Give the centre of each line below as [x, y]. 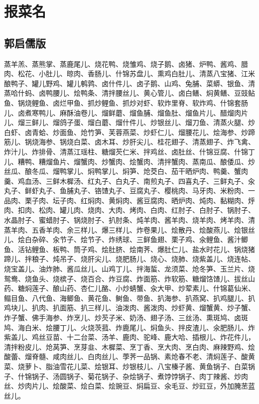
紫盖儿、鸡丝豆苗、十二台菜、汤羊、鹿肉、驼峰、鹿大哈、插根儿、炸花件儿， [129, 337]
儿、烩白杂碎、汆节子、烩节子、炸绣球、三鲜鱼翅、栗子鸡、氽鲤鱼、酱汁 [123, 239]
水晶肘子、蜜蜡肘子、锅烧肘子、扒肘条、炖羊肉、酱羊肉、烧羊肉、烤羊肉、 [126, 220]
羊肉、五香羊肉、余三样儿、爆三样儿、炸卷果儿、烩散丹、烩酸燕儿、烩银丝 [133, 229]
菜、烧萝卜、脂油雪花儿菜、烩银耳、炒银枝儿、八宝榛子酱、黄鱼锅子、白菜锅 [129, 366]
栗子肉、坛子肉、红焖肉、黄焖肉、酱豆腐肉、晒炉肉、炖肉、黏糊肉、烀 [140, 200]
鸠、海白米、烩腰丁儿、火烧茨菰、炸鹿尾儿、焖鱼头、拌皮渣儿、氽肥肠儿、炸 [129, 327]
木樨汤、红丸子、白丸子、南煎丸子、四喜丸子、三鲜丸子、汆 [157, 181]
